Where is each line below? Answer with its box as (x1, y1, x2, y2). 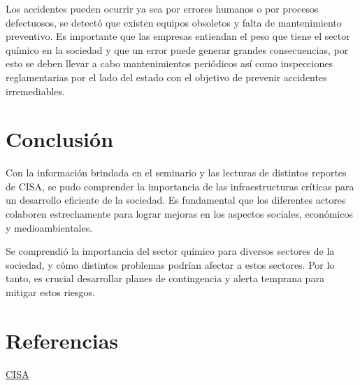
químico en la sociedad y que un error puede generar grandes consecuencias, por (6, 42, 349, 57)
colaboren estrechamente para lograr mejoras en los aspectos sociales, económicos (6, 206, 353, 221)
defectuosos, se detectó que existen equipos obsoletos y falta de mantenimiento (6, 15, 342, 29)
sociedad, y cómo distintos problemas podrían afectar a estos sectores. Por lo (6, 257, 335, 272)
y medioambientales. (6, 220, 93, 234)
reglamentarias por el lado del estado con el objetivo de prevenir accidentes (6, 69, 327, 84)
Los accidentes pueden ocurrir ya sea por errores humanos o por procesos (6, 1, 319, 15)
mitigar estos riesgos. (6, 285, 95, 300)
